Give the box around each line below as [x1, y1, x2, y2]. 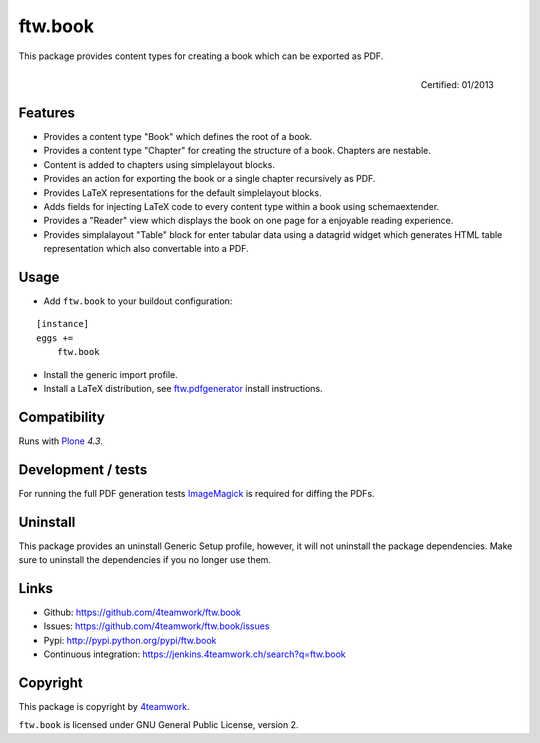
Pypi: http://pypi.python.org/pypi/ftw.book [43, 634, 217, 646]
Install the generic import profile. [43, 368, 179, 380]
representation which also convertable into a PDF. [43, 243, 249, 255]
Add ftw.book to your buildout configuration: [43, 295, 233, 307]
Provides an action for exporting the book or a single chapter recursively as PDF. [43, 173, 376, 185]
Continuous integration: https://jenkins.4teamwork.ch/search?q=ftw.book [43, 648, 347, 660]
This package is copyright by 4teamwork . [18, 701, 190, 713]
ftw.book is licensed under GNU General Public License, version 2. [18, 719, 299, 731]
